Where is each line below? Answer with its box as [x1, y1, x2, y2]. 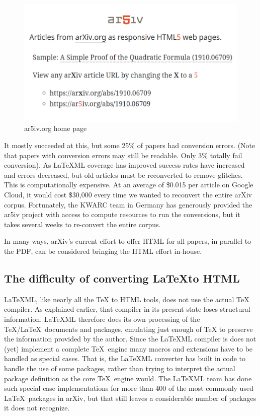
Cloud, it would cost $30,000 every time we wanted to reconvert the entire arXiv [4, 189, 252, 199]
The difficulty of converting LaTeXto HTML [4, 270, 240, 286]
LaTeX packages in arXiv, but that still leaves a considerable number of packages [4, 392, 256, 403]
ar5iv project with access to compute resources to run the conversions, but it [4, 209, 240, 220]
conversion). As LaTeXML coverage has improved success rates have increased [4, 160, 245, 170]
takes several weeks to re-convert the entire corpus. [4, 219, 161, 229]
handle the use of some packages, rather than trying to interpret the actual [4, 363, 235, 373]
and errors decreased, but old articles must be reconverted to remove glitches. [4, 169, 243, 180]
